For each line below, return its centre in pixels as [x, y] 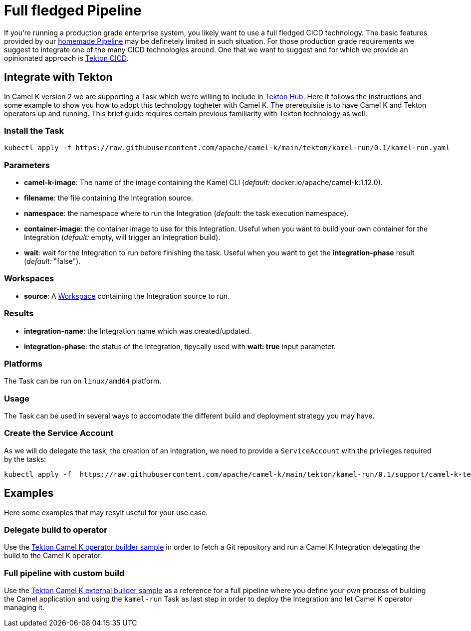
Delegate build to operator [56, 530]
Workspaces [29, 279]
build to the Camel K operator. [53, 556]
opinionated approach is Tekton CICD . [66, 58]
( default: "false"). [52, 261]
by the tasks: [25, 459]
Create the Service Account [59, 433]
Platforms [23, 363]
